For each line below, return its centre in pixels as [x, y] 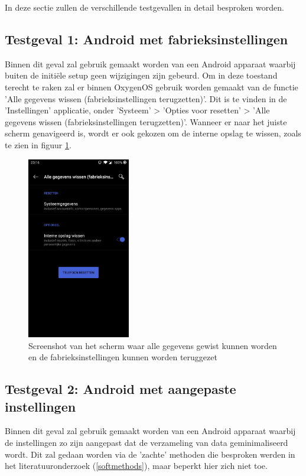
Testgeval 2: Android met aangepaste [121, 389]
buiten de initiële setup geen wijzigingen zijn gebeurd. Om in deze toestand [141, 75]
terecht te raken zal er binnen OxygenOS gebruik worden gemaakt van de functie [152, 87]
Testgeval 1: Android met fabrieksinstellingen [147, 39]
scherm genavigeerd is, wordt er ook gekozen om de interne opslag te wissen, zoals [153, 133]
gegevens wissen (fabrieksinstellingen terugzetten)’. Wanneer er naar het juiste [146, 121]
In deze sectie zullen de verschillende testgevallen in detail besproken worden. [144, 7]
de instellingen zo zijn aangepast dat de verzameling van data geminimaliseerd [147, 443]
